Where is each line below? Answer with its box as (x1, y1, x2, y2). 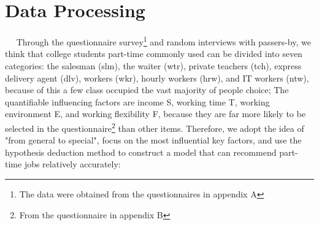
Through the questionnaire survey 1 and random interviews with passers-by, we (16, 34, 311, 48)
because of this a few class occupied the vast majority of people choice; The (5, 83, 289, 96)
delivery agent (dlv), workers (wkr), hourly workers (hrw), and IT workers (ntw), (5, 71, 309, 84)
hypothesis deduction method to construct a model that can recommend (5, 145, 277, 158)
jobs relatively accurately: (24, 158, 121, 170)
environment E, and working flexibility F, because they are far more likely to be (5, 107, 306, 120)
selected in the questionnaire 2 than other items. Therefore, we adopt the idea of (5, 120, 304, 134)
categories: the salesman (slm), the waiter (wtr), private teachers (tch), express (5, 59, 302, 72)
